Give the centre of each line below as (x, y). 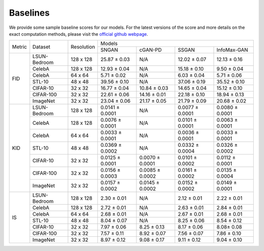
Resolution (83, 46)
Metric (19, 46)
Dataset (42, 46)
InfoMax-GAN (232, 50)
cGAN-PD (151, 50)
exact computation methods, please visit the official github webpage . (79, 34)
